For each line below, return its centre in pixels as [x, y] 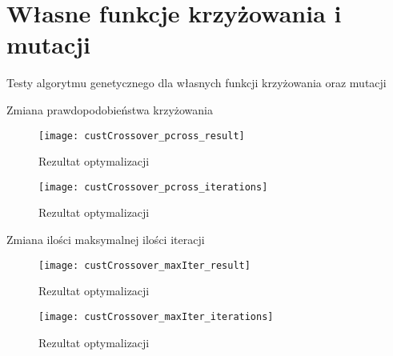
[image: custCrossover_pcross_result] [142, 136]
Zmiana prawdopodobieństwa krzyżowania [110, 109]
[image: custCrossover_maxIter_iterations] [156, 316]
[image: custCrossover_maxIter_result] [144, 265]
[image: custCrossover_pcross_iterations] [153, 187]
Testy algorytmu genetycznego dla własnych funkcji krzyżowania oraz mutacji [196, 83]
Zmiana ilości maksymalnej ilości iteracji [106, 239]
